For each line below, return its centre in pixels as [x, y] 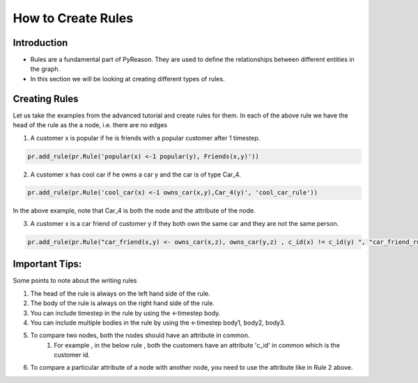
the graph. [45, 69]
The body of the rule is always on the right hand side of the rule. [123, 303]
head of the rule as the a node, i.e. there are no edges [90, 125]
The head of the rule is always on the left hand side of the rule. [120, 293]
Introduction [40, 43]
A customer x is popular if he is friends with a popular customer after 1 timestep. [145, 138]
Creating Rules [46, 98]
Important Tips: [47, 264]
